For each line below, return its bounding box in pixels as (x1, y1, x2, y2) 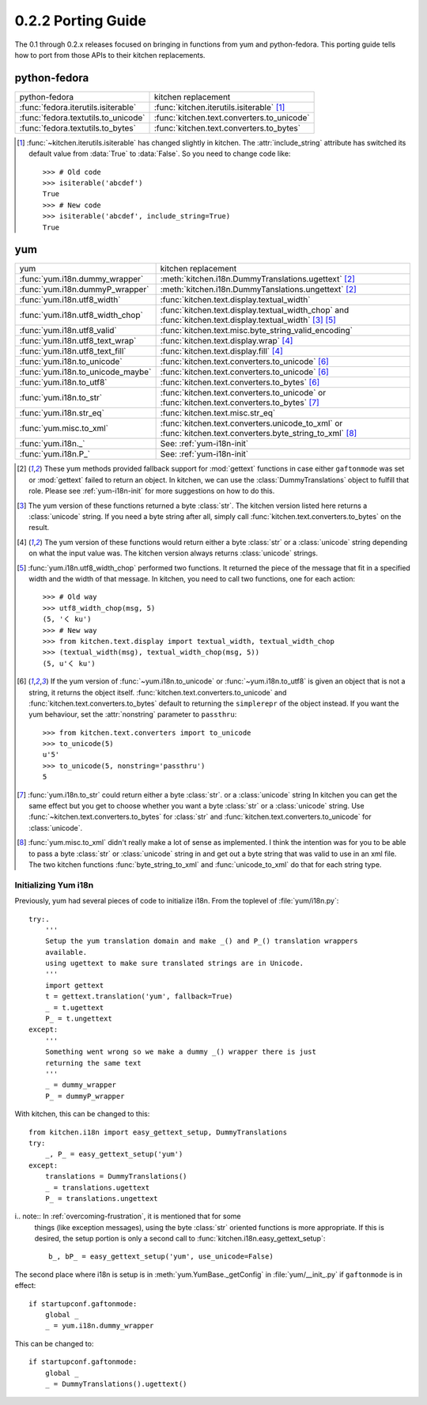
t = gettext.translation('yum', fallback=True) (44, 992, 233, 1001)
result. (28, 523, 50, 532)
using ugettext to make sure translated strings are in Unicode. (44, 959, 304, 968)
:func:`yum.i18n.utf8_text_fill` (19, 346, 127, 357)
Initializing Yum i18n (14, 879, 94, 890)
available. (44, 948, 88, 956)
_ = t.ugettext (44, 1003, 104, 1012)
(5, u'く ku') (42, 659, 96, 668)
